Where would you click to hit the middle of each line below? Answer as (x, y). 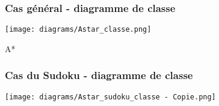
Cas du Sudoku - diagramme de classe (99, 75)
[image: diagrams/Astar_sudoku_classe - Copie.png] (110, 97)
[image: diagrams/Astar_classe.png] (78, 30)
